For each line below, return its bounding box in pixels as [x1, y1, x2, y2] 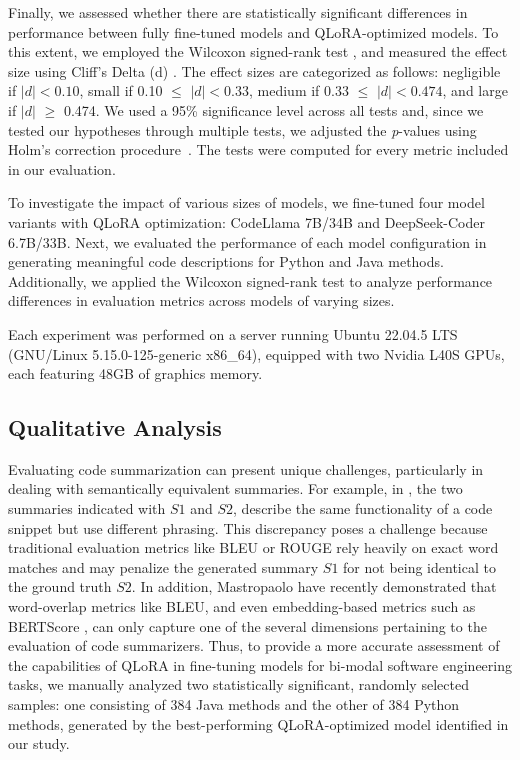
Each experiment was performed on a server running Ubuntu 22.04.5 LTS [8, 323, 458, 344]
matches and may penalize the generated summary [8, 556, 319, 577]
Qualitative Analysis [8, 412, 222, 443]
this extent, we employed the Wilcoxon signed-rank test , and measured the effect [8, 41, 508, 62]
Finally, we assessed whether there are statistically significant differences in [8, 2, 468, 22]
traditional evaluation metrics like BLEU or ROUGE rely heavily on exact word [8, 537, 499, 558]
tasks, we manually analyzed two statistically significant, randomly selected [8, 674, 469, 695]
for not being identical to [343, 556, 496, 577]
